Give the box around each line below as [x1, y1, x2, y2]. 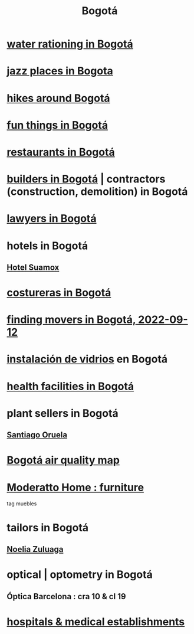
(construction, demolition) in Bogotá [6, 185, 188, 198]
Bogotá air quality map [6, 453, 120, 467]
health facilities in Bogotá [6, 380, 134, 393]
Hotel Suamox [6, 262, 60, 272]
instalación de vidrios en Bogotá [6, 352, 168, 366]
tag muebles [6, 500, 37, 507]
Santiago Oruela [6, 430, 67, 440]
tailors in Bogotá [6, 521, 89, 534]
